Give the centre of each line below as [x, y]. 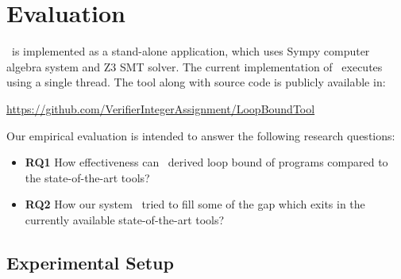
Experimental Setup [90, 262]
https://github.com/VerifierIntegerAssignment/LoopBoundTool [161, 108]
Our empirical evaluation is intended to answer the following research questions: [201, 135]
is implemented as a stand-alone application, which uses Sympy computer [191, 51]
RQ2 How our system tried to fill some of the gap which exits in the [195, 204]
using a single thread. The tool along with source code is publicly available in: [196, 82]
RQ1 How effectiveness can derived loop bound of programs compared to [206, 162]
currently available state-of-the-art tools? [125, 219]
